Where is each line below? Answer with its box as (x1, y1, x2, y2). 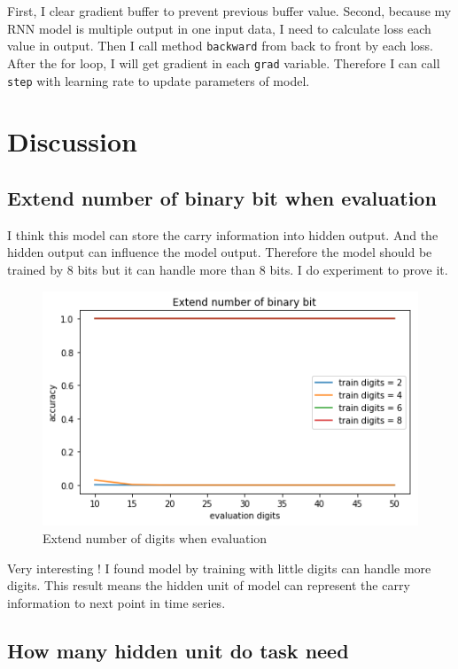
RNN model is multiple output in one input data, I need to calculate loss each (7, 19, 431, 37)
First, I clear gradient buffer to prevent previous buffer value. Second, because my (7, 2, 452, 19)
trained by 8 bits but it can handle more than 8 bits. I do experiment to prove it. (7, 260, 448, 278)
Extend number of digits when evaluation (43, 528, 268, 547)
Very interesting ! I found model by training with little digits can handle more (7, 558, 431, 577)
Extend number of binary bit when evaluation (7, 183, 437, 211)
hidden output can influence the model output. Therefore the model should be (7, 243, 432, 261)
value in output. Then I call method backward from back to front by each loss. (7, 36, 434, 55)
